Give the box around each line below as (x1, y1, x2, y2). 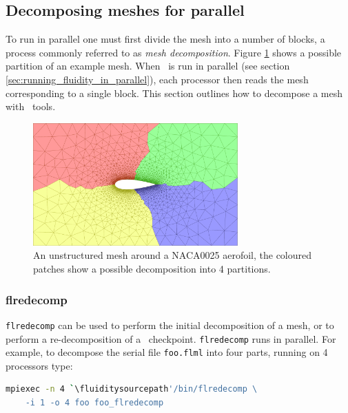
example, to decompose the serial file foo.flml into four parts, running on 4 (6, 345, 328, 359)
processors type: (6, 358, 73, 372)
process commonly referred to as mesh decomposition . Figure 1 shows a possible (6, 45, 342, 59)
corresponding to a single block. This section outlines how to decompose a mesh (6, 85, 343, 100)
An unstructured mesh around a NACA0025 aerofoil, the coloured (33, 248, 312, 262)
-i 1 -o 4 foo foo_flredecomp (25, 398, 164, 408)
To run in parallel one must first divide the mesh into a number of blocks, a (6, 32, 325, 46)
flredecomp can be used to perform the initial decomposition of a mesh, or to (6, 317, 334, 332)
